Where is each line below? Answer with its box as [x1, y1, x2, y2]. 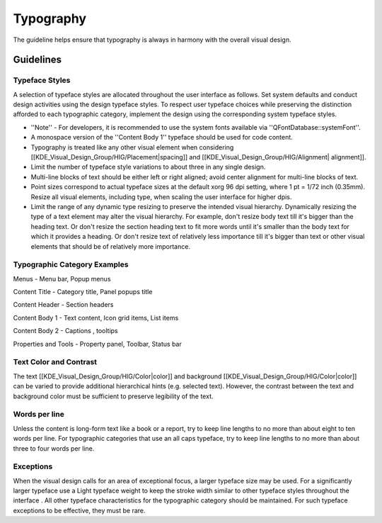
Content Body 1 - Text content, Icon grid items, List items [13, 313, 179, 322]
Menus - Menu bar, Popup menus [13, 274, 111, 283]
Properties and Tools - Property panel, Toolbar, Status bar [13, 339, 182, 348]
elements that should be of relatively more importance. [30, 242, 191, 251]
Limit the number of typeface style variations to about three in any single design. [30, 163, 266, 171]
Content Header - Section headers [13, 300, 114, 309]
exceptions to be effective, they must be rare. [13, 506, 146, 514]
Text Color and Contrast [13, 357, 98, 367]
